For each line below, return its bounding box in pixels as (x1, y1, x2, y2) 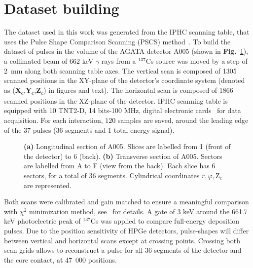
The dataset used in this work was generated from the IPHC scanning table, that (4, 27, 250, 37)
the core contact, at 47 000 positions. (4, 254, 117, 265)
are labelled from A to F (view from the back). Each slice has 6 (24, 160, 216, 171)
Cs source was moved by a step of (145, 55, 248, 66)
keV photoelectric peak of (4, 216, 81, 226)
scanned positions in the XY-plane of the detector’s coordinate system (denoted (4, 75, 245, 85)
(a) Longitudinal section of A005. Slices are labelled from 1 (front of (24, 141, 231, 152)
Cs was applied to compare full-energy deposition (90, 216, 240, 226)
